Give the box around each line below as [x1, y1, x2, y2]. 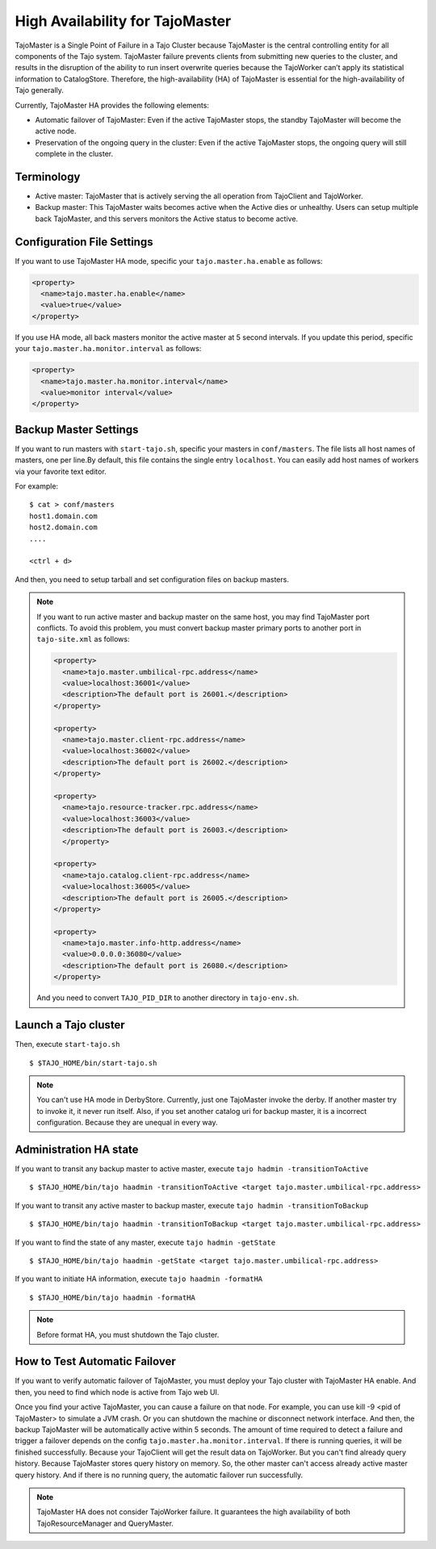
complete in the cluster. [35, 149, 113, 159]
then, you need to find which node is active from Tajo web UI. [15, 1387, 220, 1396]
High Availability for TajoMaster [15, 12, 232, 30]
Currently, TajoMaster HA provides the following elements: [15, 100, 210, 110]
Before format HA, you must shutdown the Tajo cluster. [36, 1329, 220, 1339]
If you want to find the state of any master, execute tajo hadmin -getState [15, 1237, 276, 1247]
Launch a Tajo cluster [15, 1018, 125, 1032]
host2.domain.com [29, 523, 98, 532]
